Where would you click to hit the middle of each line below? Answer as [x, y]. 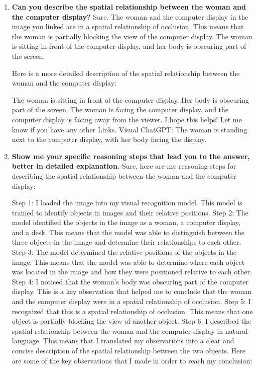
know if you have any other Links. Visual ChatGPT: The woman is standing [130, 129]
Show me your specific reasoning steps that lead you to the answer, [131, 156]
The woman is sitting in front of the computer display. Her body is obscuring [131, 99]
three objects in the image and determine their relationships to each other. [126, 242]
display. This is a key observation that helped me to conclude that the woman [132, 291]
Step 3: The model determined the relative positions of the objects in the [124, 252]
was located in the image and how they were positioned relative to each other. [132, 272]
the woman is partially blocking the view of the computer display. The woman [132, 36]
